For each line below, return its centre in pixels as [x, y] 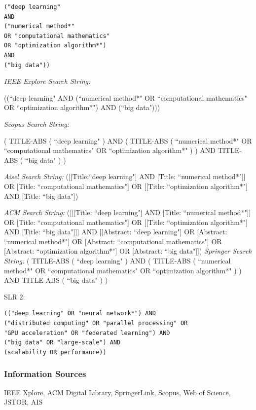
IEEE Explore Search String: [47, 81]
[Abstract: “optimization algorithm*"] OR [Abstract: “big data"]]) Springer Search [128, 251]
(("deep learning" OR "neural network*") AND [80, 314]
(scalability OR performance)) [55, 352]
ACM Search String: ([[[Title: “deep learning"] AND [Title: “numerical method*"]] [128, 212]
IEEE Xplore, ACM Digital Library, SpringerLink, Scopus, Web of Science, [117, 392]
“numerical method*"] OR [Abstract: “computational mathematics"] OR [113, 241]
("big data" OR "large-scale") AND [62, 343]
